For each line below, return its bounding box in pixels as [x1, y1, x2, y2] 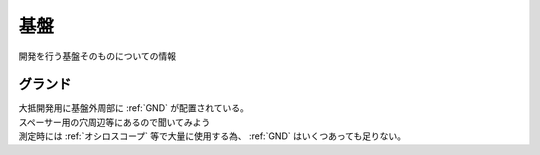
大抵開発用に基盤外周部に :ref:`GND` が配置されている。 [18, 102, 250, 114]
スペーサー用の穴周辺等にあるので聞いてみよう [18, 116, 211, 128]
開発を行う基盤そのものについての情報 [18, 50, 177, 62]
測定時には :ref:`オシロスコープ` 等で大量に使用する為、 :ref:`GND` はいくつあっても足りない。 [18, 130, 407, 142]
